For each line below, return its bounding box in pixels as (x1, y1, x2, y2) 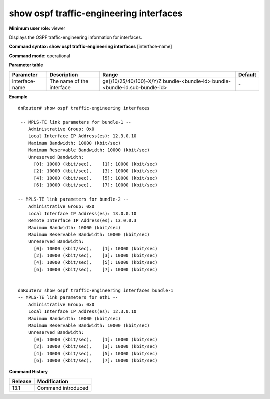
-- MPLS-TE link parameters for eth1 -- (18, 295, 118, 300)
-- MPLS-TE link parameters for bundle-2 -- (18, 196, 129, 202)
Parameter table (9, 62, 43, 68)
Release (12, 378, 32, 385)
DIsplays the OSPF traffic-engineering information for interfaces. (9, 34, 142, 40)
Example (9, 93, 28, 100)
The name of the (49, 78, 89, 85)
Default (238, 71, 257, 78)
